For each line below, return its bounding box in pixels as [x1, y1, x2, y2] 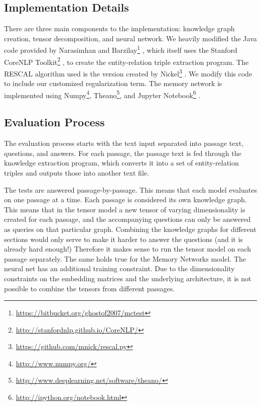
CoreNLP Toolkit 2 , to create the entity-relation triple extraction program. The [4, 55, 249, 67]
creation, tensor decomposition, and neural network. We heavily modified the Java [4, 33, 257, 43]
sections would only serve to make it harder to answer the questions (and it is [4, 233, 243, 244]
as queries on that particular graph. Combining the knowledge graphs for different [4, 223, 256, 234]
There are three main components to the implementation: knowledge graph [4, 23, 235, 34]
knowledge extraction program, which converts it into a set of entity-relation [4, 157, 239, 168]
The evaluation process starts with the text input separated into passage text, [4, 138, 244, 148]
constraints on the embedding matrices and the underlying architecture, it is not [4, 273, 251, 283]
